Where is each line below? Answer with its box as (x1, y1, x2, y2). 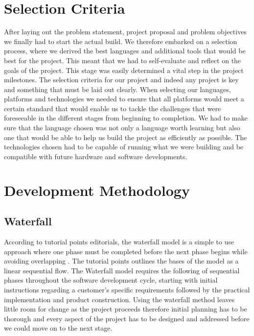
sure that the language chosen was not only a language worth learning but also (4, 122, 240, 133)
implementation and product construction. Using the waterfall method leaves (4, 294, 235, 304)
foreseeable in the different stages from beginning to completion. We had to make (4, 113, 248, 123)
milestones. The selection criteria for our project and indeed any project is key (4, 74, 239, 85)
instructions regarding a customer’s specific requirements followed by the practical (4, 284, 250, 294)
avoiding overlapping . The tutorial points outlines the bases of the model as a (4, 256, 239, 266)
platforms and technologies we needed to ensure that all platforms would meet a (4, 94, 244, 104)
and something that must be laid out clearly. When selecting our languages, (4, 84, 231, 94)
